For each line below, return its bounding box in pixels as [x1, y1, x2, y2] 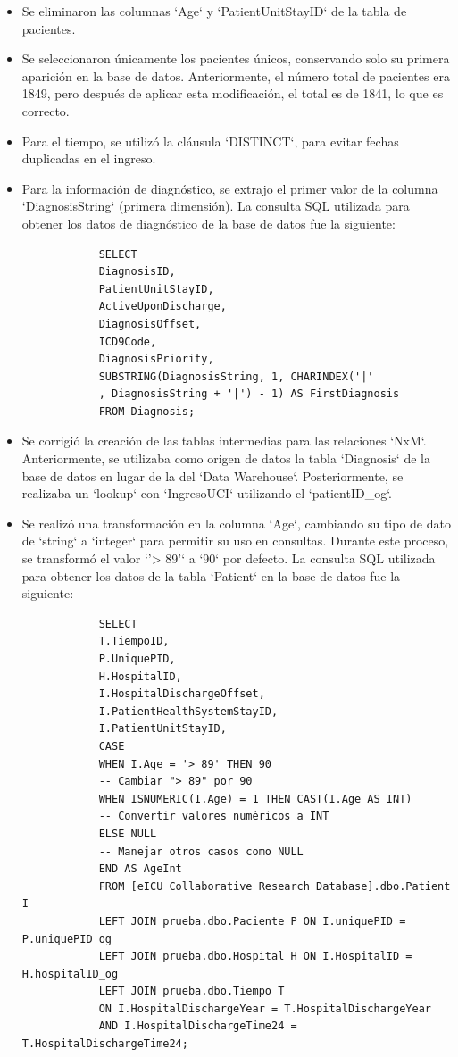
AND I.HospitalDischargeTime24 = [98, 1020, 297, 1033]
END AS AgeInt [98, 862, 182, 876]
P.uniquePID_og [21, 932, 112, 945]
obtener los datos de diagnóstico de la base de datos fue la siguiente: [21, 213, 396, 232]
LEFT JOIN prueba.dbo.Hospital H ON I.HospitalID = [98, 950, 412, 963]
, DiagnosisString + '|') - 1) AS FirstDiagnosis [98, 387, 400, 401]
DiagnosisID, [98, 265, 176, 279]
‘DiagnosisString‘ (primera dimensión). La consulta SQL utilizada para [21, 196, 410, 215]
